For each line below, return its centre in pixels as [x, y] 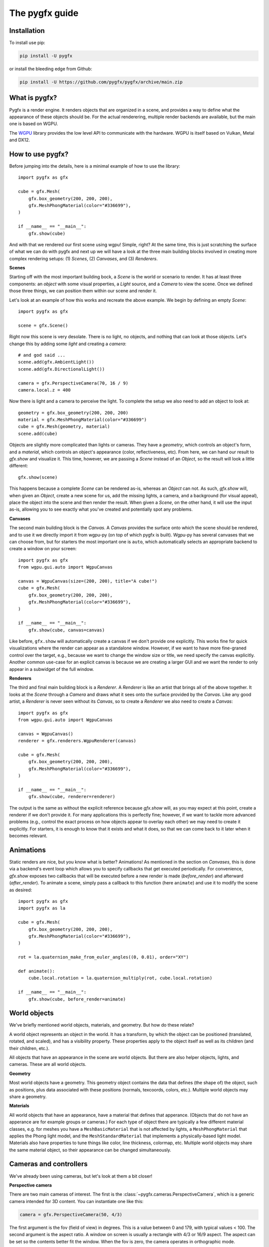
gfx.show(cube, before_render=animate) [77, 999]
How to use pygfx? [39, 154]
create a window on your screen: [43, 549]
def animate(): [37, 971]
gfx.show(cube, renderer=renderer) [72, 797]
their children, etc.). [29, 1048]
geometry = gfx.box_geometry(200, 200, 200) [73, 413]
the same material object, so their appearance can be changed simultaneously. [90, 1150]
